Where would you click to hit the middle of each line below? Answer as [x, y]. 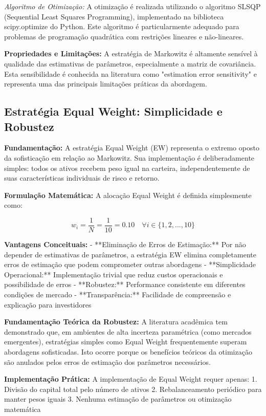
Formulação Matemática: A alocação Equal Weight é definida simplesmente [128, 195]
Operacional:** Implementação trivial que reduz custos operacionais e [114, 274]
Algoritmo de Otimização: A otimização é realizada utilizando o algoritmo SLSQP [132, 6]
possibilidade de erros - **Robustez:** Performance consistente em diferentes [125, 284]
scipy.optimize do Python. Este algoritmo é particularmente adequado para [122, 26]
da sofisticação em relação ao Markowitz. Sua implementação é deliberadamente [129, 157]
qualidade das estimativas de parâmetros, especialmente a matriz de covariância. [130, 63]
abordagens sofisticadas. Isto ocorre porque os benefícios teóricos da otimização [128, 351]
